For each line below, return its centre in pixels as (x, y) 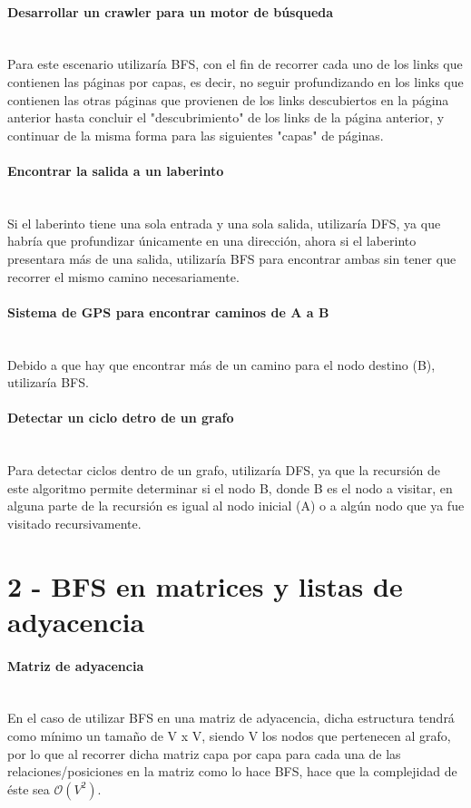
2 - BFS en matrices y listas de (205, 585)
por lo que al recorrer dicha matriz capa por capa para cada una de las (204, 753)
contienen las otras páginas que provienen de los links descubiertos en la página (228, 99)
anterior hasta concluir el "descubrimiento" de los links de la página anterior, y (226, 117)
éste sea (29, 789)
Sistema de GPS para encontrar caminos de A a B (168, 312)
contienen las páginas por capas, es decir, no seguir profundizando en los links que (235, 81)
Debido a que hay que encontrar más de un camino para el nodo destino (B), (221, 364)
